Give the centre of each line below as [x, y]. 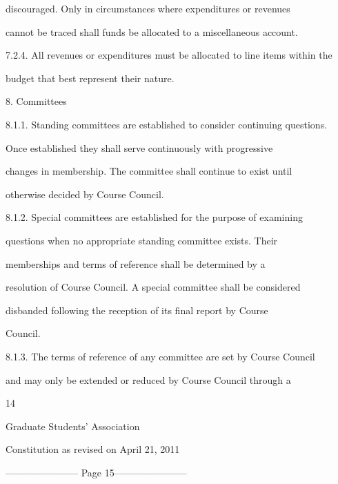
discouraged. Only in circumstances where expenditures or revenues [148, 8]
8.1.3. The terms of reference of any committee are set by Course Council [160, 356]
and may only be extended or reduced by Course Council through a [148, 379]
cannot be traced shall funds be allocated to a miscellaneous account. [152, 31]
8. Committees [36, 101]
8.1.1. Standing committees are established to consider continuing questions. [167, 124]
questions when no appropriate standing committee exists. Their [142, 240]
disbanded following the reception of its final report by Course [137, 310]
